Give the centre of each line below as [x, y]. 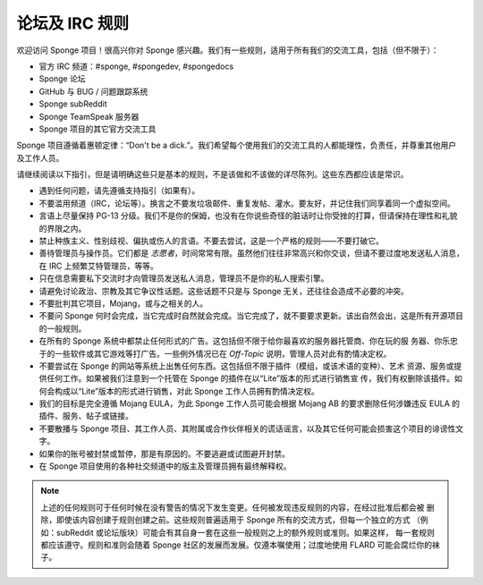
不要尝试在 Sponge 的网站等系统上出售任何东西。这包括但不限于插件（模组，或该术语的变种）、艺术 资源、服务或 [246, 366]
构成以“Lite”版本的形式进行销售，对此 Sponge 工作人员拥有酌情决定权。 [186, 391]
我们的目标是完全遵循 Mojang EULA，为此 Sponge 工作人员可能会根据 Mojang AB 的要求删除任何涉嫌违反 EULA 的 [250, 403]
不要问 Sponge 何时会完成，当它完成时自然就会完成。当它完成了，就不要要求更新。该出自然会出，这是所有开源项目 [251, 316]
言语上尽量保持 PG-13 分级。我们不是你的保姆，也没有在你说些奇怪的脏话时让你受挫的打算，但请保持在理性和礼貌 [248, 216]
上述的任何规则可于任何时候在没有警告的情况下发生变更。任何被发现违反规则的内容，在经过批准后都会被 [233, 507]
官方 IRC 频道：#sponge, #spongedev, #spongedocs [136, 66]
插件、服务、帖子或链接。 [86, 416]
